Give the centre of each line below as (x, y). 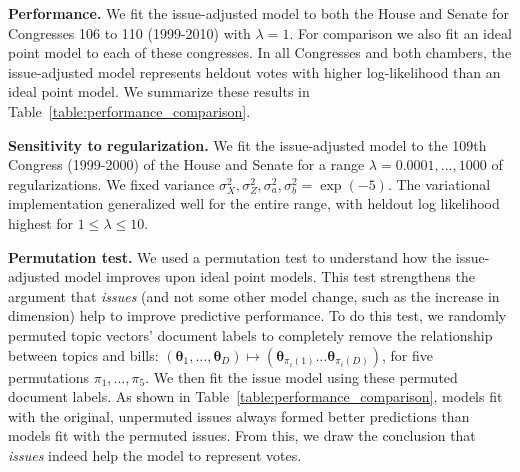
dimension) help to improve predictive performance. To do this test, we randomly (257, 315)
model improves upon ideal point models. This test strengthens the (269, 276)
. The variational (439, 183)
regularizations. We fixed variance (111, 183)
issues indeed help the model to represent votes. (155, 454)
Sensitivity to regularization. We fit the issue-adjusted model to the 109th (247, 144)
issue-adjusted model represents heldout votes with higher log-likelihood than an (254, 71)
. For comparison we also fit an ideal (400, 32)
